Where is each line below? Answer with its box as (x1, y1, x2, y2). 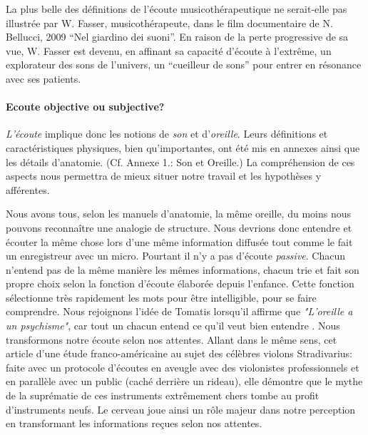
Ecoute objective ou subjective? (6, 99, 165, 114)
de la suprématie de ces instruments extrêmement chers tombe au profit (6, 388, 320, 403)
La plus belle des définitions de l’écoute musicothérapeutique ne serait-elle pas (6, 1, 347, 16)
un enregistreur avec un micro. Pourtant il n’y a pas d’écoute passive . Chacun (6, 248, 346, 263)
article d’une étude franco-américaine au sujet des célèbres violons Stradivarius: (6, 346, 352, 361)
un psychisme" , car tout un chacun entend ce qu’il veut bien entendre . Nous (6, 318, 340, 333)
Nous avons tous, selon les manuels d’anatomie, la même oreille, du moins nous (6, 206, 351, 221)
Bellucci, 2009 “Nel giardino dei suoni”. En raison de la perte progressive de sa (6, 29, 349, 44)
